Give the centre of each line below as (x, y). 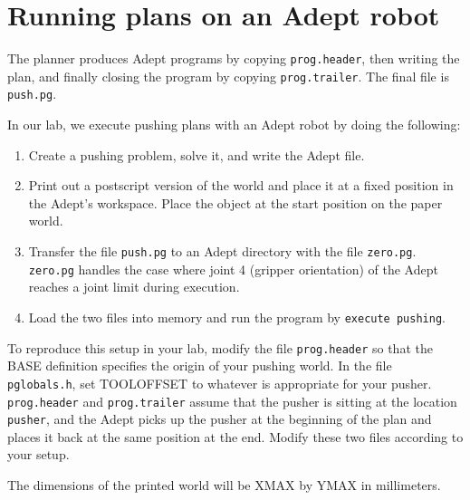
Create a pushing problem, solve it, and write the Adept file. (197, 154)
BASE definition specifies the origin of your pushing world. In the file (200, 365)
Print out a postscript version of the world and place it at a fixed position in (241, 185)
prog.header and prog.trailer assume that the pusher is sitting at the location (232, 401)
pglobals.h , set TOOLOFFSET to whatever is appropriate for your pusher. (220, 383)
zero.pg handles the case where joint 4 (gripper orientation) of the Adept (233, 269)
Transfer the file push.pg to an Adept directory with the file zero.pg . (222, 251)
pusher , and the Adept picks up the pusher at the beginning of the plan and (220, 419)
